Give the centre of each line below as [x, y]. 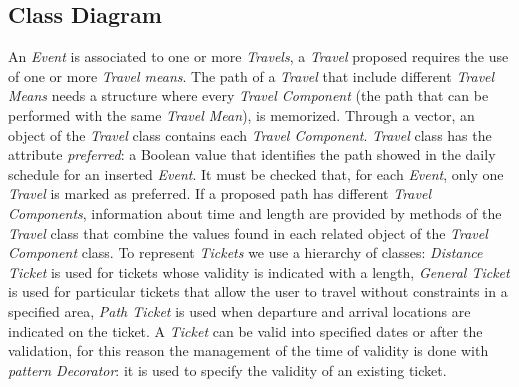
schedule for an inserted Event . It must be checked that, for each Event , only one [256, 173]
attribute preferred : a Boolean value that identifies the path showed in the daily [252, 154]
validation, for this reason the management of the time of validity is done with [248, 350]
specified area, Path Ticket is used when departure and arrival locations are [239, 310]
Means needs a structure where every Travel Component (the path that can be [248, 95]
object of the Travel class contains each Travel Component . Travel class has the [250, 134]
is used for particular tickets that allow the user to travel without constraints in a [258, 291]
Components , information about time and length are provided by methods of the [255, 212]
